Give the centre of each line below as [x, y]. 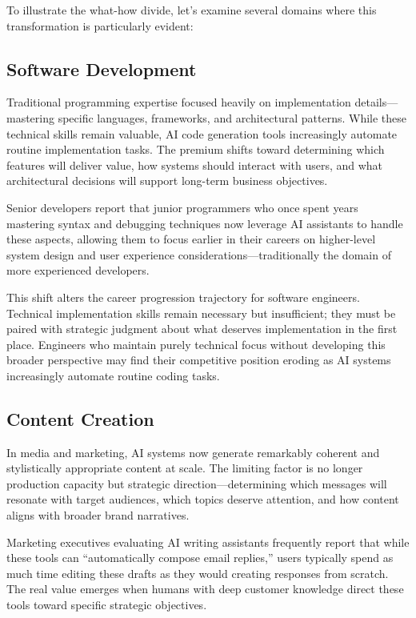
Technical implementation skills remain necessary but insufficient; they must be [201, 313]
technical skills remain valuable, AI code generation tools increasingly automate [202, 133]
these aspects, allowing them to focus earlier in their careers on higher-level [191, 239]
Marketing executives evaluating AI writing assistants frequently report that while [208, 542]
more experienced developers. [78, 270]
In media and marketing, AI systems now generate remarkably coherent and [193, 452]
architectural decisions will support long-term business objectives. [167, 181]
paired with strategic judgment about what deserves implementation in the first [202, 329]
